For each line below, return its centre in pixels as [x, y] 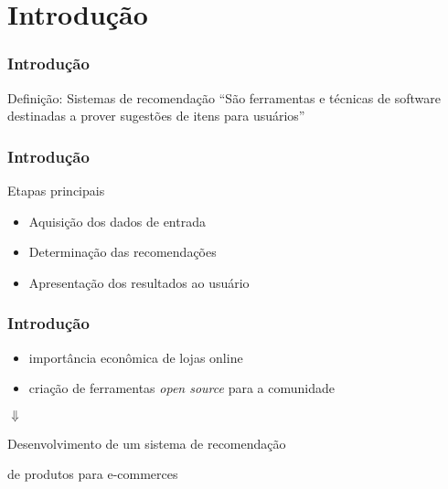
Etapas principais [56, 190]
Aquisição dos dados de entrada [117, 221]
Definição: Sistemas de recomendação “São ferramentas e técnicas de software [224, 97]
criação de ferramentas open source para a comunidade [181, 388]
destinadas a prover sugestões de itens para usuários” [156, 116]
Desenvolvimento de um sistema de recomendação [147, 443]
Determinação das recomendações [123, 252]
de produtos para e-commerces [93, 474]
